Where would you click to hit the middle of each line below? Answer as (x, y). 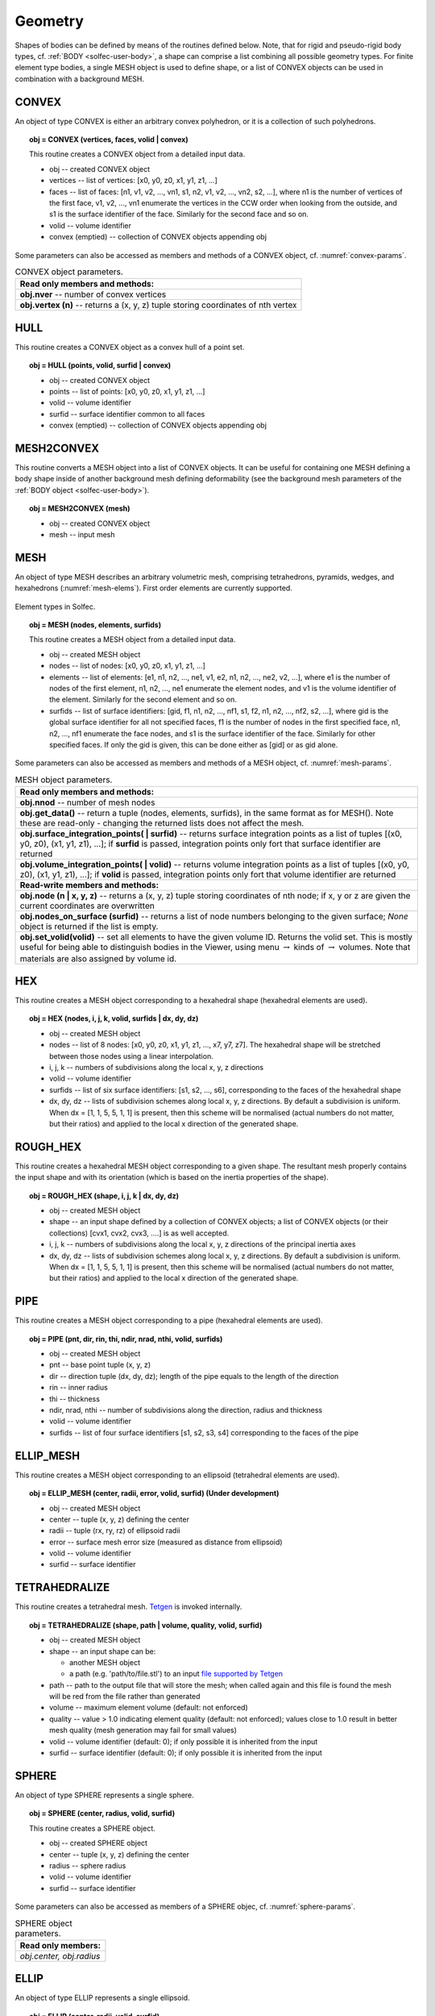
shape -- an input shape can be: (103, 1651)
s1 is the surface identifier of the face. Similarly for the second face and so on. (179, 215)
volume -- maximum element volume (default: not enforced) (149, 1708)
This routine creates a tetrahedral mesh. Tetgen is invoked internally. (128, 1607)
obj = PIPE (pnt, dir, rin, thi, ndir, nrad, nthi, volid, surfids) (126, 1339)
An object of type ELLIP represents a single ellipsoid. (102, 1998)
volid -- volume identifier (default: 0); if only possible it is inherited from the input (184, 1741)
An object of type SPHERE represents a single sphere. (105, 1795)
